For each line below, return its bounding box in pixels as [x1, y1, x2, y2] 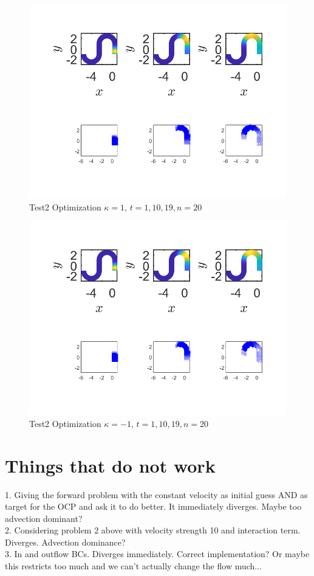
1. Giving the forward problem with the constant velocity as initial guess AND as [5, 488, 308, 501]
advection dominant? [5, 512, 83, 524]
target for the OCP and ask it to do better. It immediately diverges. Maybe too [5, 500, 302, 513]
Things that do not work [5, 453, 216, 477]
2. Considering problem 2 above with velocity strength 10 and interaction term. [5, 524, 301, 536]
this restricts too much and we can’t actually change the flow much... [5, 560, 262, 572]
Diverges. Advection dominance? [5, 535, 126, 548]
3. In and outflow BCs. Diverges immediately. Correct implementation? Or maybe [5, 547, 310, 560]
